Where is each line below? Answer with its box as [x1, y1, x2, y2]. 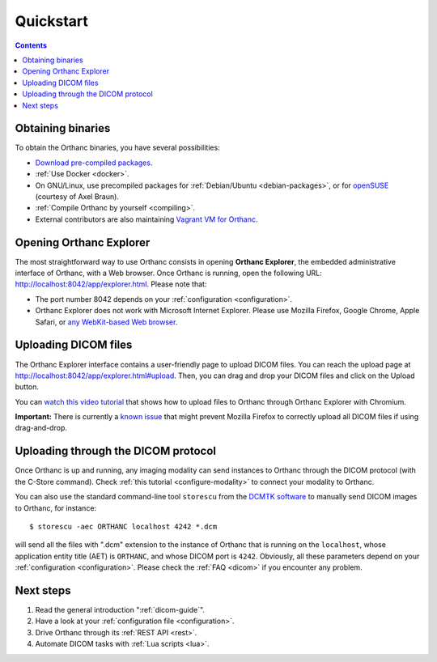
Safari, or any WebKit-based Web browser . [35, 316, 178, 327]
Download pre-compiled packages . [35, 158, 153, 168]
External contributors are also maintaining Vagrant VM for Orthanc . [35, 214, 258, 224]
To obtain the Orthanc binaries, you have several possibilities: [15, 142, 220, 153]
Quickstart [15, 12, 89, 30]
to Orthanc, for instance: [15, 503, 97, 513]
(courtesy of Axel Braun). [35, 191, 119, 202]
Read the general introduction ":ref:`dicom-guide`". [35, 605, 206, 615]
